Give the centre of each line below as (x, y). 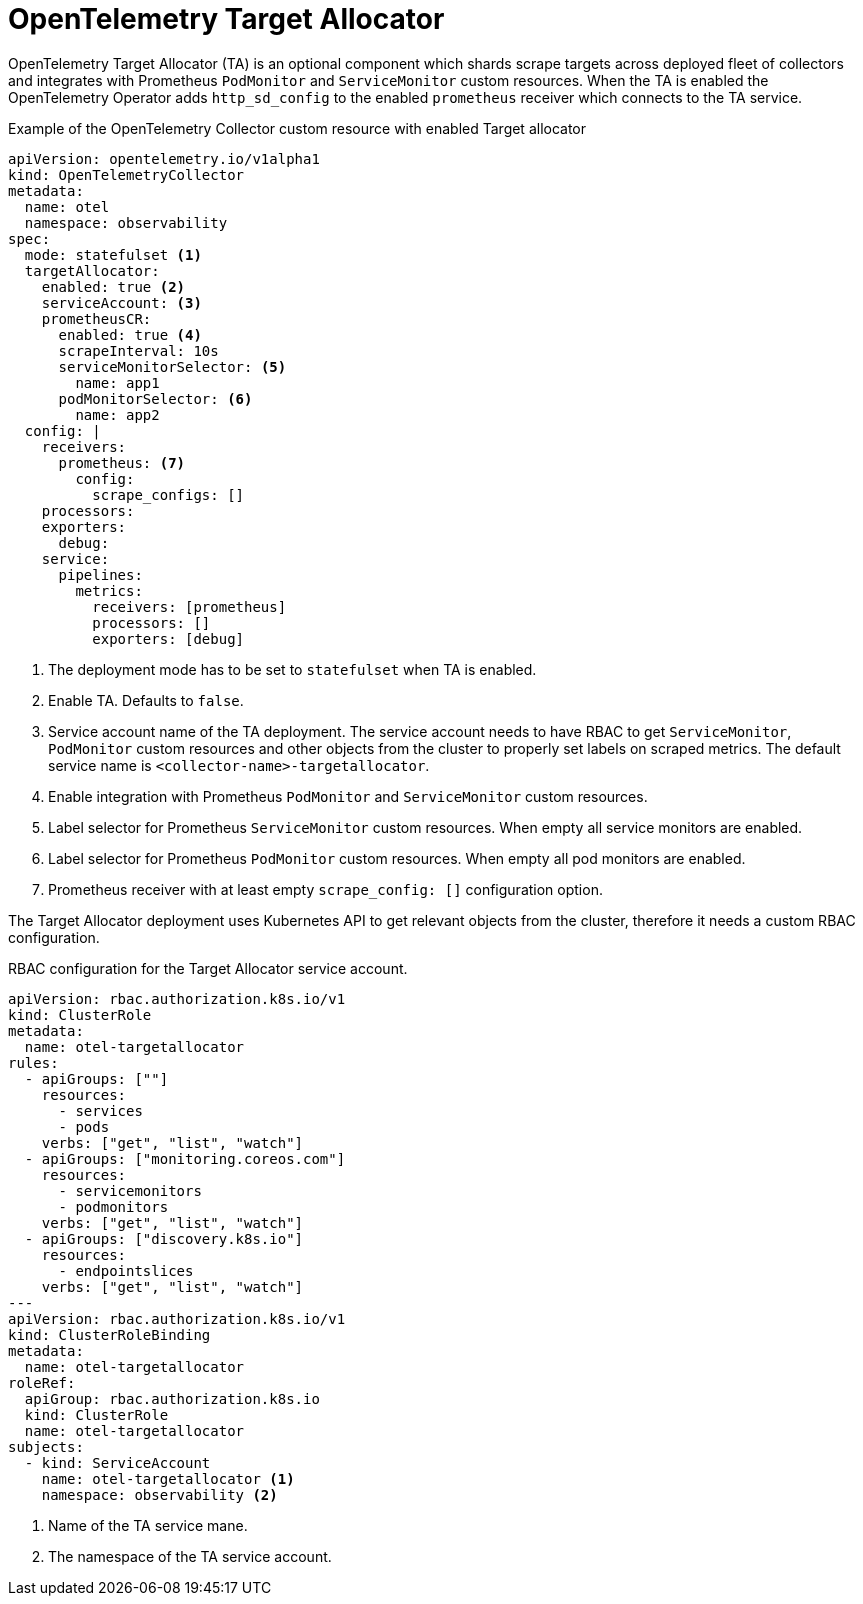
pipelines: (100, 574)
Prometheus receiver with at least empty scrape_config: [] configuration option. (325, 889)
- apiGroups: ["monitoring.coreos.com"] (185, 1158)
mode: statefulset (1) (113, 254)
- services (100, 1110)
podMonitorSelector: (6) (155, 398)
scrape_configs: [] (168, 494)
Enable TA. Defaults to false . (146, 700)
